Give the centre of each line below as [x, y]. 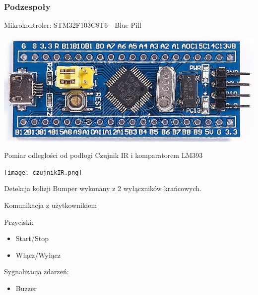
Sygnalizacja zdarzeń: [36, 271]
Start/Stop [32, 238]
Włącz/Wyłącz [38, 255]
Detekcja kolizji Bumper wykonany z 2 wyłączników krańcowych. [103, 188]
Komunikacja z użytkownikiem [51, 205]
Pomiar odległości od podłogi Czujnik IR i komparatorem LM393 [103, 155]
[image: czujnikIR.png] [43, 172]
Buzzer [26, 288]
